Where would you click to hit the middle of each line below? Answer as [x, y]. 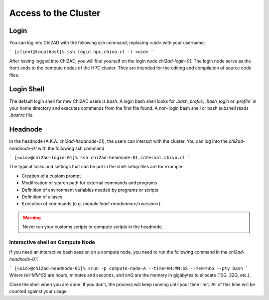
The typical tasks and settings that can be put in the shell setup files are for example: [96, 167]
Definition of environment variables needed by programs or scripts [90, 190]
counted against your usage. [39, 292]
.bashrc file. [22, 115]
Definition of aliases [42, 197]
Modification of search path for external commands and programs [89, 183]
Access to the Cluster [55, 13]
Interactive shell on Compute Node [52, 242]
